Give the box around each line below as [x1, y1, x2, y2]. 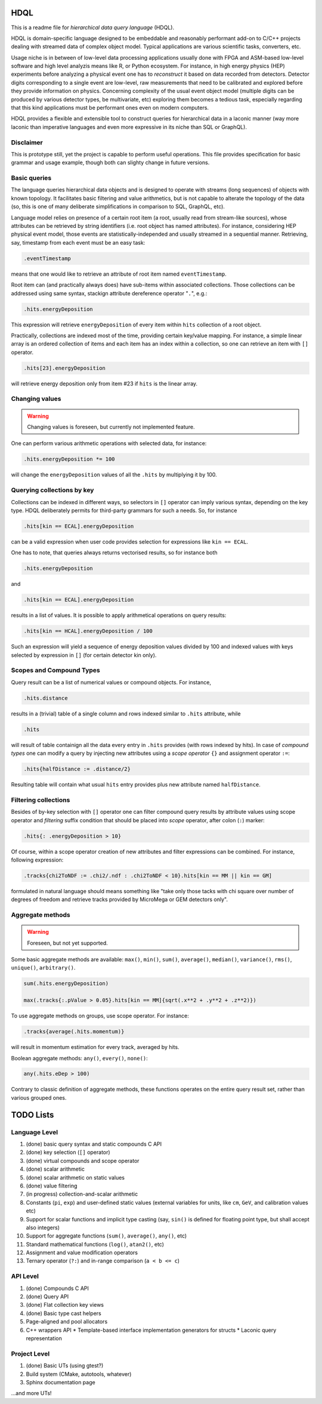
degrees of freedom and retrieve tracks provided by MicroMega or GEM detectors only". [11, 896, 228, 903]
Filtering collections [11, 795, 70, 804]
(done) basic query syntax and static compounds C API [26, 1140, 162, 1148]
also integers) [26, 1224, 60, 1231]
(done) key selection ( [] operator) [26, 1149, 110, 1156]
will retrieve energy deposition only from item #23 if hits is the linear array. [11, 379, 198, 387]
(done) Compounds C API [26, 1285, 89, 1292]
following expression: [11, 856, 64, 863]
